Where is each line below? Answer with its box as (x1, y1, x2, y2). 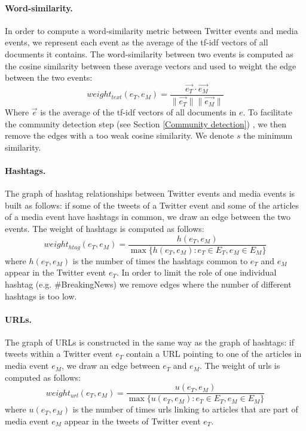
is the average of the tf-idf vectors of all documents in (40, 106, 237, 118)
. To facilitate (243, 106, 292, 118)
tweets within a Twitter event (5, 347, 113, 360)
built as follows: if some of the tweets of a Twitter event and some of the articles (5, 198, 299, 211)
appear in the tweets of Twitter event (64, 414, 201, 427)
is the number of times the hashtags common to (72, 254, 248, 267)
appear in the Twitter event (5, 266, 106, 279)
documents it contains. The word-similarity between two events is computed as (5, 47, 293, 60)
